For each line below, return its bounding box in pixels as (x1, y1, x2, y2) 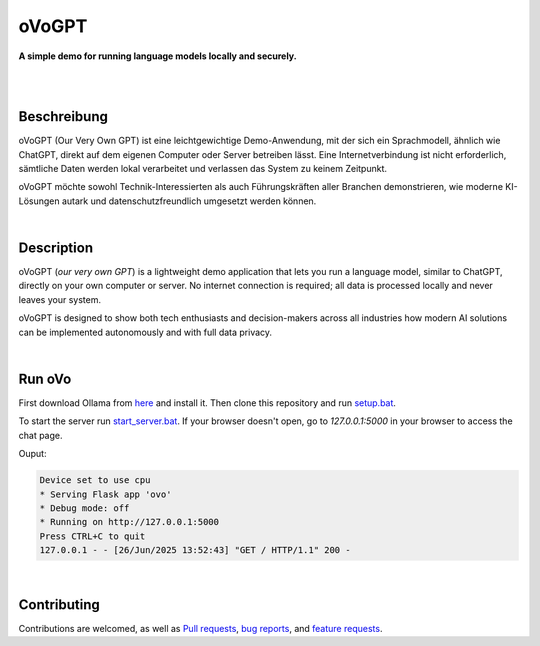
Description (18, 240, 94, 256)
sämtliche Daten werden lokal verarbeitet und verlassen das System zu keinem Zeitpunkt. (18, 163, 388, 175)
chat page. (18, 429, 64, 441)
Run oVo (18, 370, 72, 387)
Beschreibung (18, 108, 109, 125)
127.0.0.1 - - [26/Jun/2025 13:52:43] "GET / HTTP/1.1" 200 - (39, 545, 351, 556)
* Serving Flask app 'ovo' (39, 488, 172, 500)
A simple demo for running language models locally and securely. (18, 50, 297, 62)
